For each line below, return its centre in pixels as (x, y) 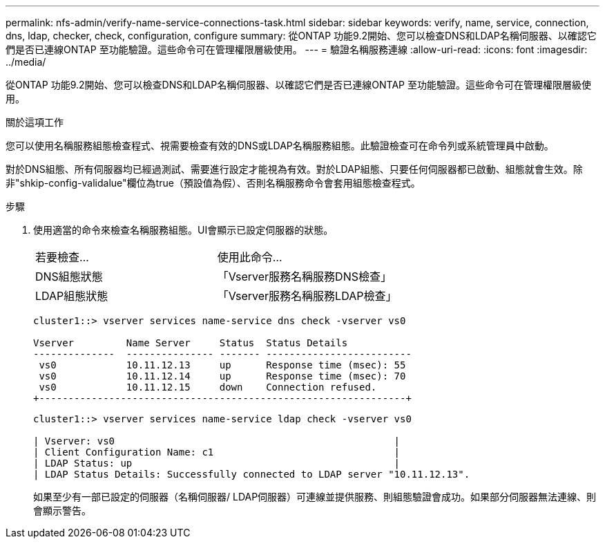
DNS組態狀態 (69, 276)
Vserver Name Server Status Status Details (191, 343)
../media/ (26, 62)
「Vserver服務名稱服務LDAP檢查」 (307, 296)
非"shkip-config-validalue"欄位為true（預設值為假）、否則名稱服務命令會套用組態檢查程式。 (213, 183)
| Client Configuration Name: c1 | (217, 452)
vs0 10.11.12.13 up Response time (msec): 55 (222, 365)
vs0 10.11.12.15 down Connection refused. (208, 387)
